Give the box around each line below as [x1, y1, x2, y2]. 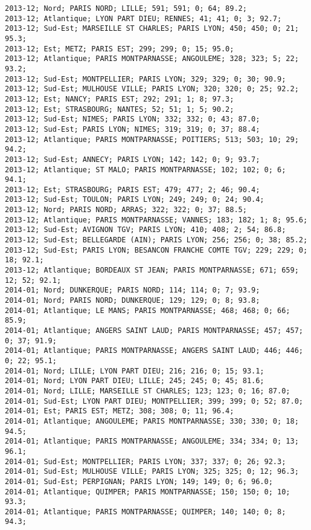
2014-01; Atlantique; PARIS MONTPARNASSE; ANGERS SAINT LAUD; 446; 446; [5, 346, 303, 355]
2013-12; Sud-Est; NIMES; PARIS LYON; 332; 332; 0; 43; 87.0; [5, 115, 260, 124]
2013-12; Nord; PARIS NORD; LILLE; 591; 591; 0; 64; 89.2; [5, 4, 247, 13]
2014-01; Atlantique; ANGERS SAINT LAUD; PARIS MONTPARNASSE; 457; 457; [5, 326, 303, 335]
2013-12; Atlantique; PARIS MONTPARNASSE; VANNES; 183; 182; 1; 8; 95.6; [5, 215, 308, 224]
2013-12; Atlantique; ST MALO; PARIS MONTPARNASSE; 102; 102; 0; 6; [5, 165, 286, 174]
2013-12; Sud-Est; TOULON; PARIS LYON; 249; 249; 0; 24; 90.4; [5, 195, 265, 204]
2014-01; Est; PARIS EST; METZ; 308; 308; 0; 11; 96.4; [5, 407, 234, 416]
